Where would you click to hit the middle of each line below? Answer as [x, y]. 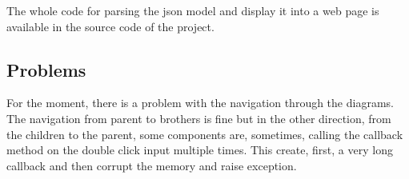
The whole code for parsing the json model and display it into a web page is [193, 10]
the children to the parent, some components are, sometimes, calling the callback [205, 134]
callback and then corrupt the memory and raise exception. [152, 165]
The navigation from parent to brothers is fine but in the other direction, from [199, 118]
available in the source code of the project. [110, 26]
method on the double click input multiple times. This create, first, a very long [200, 150]
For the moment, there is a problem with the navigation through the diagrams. [200, 103]
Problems [46, 69]
